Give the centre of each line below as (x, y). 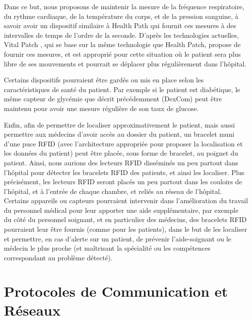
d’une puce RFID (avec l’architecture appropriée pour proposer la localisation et (123, 143)
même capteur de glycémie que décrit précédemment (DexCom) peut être (113, 99)
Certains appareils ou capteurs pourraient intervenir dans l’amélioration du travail (126, 200)
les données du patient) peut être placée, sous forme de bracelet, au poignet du (121, 153)
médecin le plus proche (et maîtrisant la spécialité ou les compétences (107, 248)
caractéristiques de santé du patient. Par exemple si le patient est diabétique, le (122, 89)
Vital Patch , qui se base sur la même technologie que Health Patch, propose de (122, 44)
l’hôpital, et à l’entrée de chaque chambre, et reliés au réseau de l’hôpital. (113, 191)
